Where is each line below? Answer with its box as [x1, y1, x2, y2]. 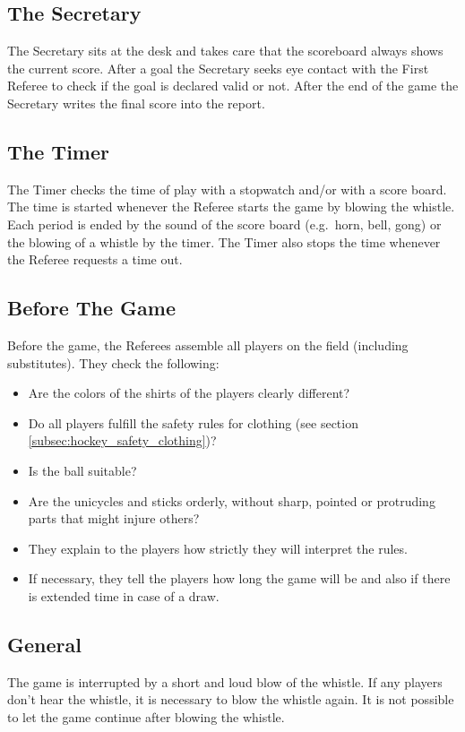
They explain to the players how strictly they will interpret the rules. [28, 538, 408, 557]
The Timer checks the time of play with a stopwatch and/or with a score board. [7, 179, 447, 198]
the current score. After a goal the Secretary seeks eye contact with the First [7, 58, 429, 77]
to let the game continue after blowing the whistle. [7, 707, 285, 726]
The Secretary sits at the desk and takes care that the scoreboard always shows [7, 41, 443, 60]
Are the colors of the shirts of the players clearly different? [28, 383, 350, 402]
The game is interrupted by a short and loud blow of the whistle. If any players [7, 672, 443, 691]
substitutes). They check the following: [7, 353, 220, 372]
